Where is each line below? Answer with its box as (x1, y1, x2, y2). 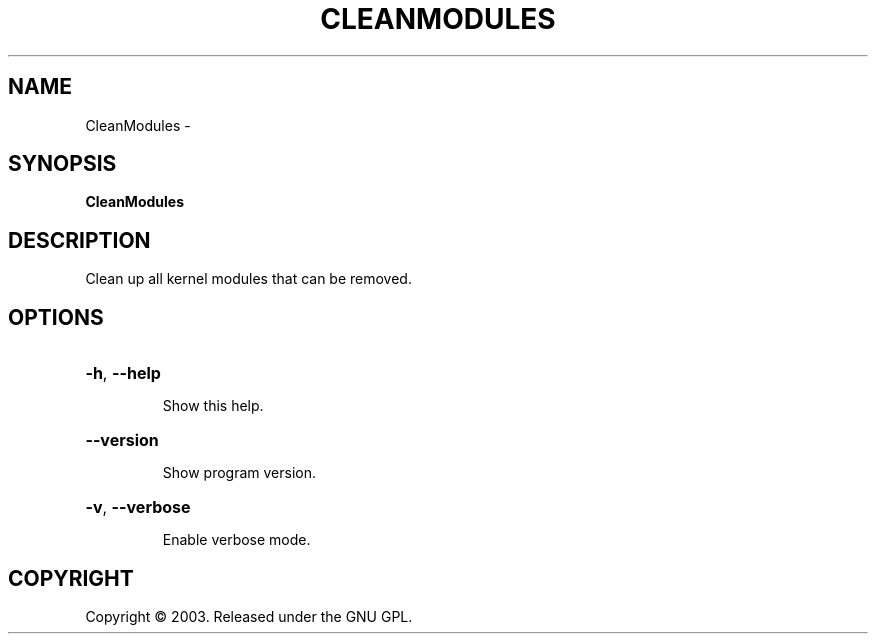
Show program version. (162, 464, 317, 482)
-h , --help (85, 363, 161, 384)
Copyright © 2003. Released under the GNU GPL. (85, 607, 413, 625)
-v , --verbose (85, 497, 191, 518)
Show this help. (162, 397, 264, 415)
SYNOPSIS (8, 151, 117, 177)
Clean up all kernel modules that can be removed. (85, 270, 412, 288)
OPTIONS (8, 304, 104, 330)
